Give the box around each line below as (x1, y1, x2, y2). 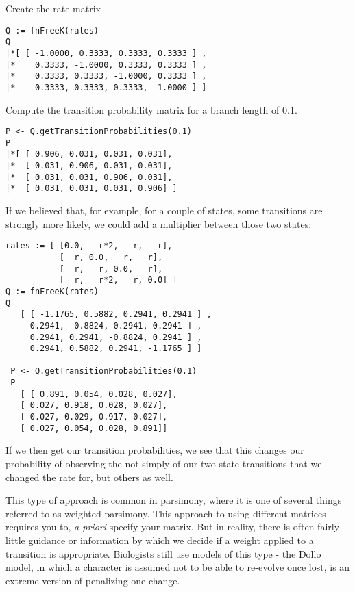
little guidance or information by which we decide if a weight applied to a (5, 532, 314, 547)
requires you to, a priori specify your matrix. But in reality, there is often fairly (5, 519, 340, 534)
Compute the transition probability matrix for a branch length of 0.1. (5, 102, 297, 116)
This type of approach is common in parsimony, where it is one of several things (5, 493, 342, 507)
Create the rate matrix (5, 1, 101, 15)
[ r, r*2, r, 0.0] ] (59, 275, 177, 285)
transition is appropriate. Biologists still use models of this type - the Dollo (5, 546, 321, 561)
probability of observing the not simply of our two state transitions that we (5, 456, 322, 470)
